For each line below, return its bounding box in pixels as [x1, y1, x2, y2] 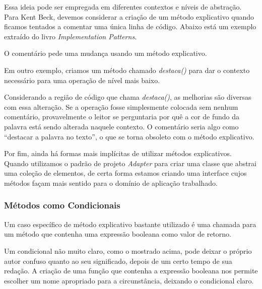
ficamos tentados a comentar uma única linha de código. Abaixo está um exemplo [4, 21, 256, 32]
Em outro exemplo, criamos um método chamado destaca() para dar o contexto [4, 64, 250, 75]
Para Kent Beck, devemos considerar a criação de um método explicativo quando [4, 11, 254, 22]
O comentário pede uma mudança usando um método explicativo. [4, 48, 207, 58]
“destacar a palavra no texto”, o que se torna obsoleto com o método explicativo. [4, 131, 254, 141]
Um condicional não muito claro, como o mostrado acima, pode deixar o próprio [4, 245, 252, 256]
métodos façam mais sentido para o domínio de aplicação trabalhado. [4, 177, 218, 188]
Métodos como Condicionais [4, 199, 120, 211]
